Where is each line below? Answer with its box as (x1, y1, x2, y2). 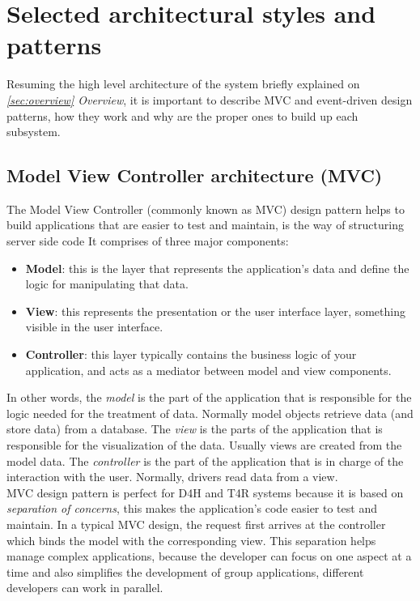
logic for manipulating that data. (25, 275, 189, 292)
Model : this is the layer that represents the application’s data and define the (25, 259, 409, 276)
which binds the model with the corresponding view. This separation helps (6, 531, 376, 548)
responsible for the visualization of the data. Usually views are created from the (6, 437, 402, 454)
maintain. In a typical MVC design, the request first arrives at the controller (6, 515, 386, 532)
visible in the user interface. (25, 318, 163, 335)
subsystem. (6, 123, 61, 140)
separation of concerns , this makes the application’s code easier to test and (6, 500, 377, 517)
